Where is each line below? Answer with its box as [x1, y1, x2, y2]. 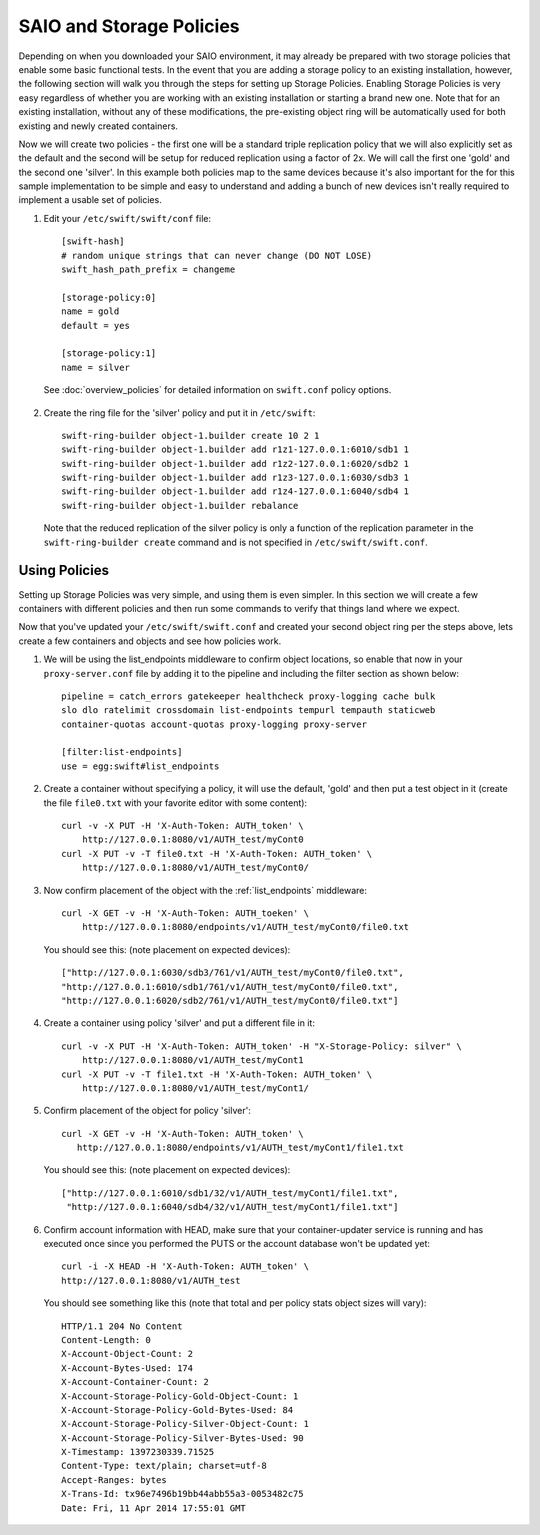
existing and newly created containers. [18, 120, 179, 132]
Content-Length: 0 [61, 1334, 152, 1345]
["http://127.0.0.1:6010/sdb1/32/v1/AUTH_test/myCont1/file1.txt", [61, 1187, 399, 1199]
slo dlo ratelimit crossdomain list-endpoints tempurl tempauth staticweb [61, 705, 436, 716]
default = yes [61, 320, 130, 331]
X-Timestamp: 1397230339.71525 [61, 1446, 215, 1458]
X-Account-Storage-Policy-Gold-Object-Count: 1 [61, 1390, 299, 1402]
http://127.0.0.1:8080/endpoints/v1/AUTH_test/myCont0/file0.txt [81, 921, 410, 933]
